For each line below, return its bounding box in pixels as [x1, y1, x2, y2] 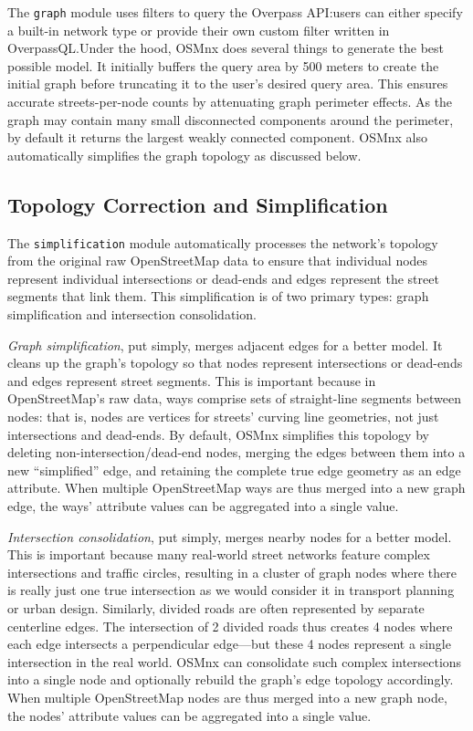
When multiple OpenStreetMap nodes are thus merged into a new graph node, [7, 687, 447, 706]
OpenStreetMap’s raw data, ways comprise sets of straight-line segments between [7, 389, 461, 408]
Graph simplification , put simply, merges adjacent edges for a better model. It [7, 335, 443, 354]
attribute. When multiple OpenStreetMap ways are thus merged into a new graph [7, 478, 466, 497]
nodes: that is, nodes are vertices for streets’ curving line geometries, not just [7, 407, 439, 426]
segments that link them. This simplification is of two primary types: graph [7, 287, 429, 306]
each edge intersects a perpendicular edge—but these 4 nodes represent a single [7, 634, 451, 653]
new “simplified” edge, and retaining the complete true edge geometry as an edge [7, 460, 461, 479]
